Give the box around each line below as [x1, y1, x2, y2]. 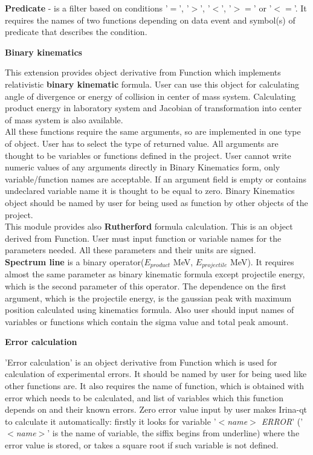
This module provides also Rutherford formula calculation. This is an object [5, 220, 293, 233]
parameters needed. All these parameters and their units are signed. [5, 244, 256, 256]
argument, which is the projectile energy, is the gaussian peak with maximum [5, 291, 292, 304]
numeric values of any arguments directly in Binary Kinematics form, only [5, 161, 280, 173]
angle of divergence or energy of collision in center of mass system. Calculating [5, 89, 296, 102]
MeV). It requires [230, 255, 294, 268]
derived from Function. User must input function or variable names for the [5, 231, 282, 244]
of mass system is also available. [5, 113, 123, 126]
